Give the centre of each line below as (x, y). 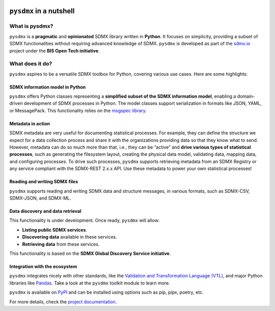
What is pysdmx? (31, 26)
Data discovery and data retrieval (45, 211)
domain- (246, 96)
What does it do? (31, 64)
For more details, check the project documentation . (63, 302)
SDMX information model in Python (48, 87)
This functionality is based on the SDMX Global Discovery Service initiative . (90, 253)
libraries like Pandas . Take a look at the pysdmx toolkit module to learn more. (90, 283)
